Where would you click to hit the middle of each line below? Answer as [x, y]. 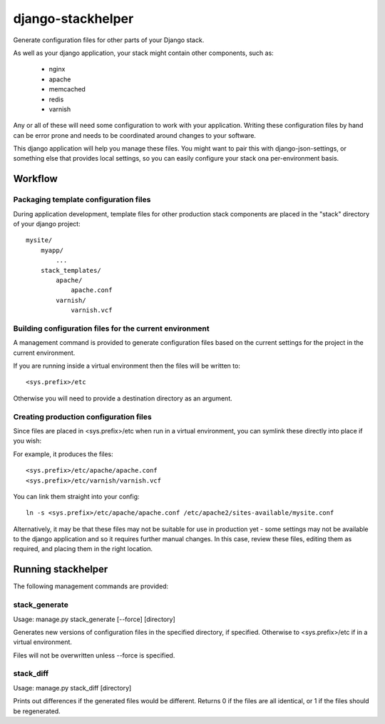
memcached [67, 89]
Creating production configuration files [83, 416]
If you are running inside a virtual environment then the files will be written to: [127, 366]
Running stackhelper [61, 569]
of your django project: [47, 224]
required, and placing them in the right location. [83, 549]
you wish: [27, 441]
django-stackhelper [73, 19]
